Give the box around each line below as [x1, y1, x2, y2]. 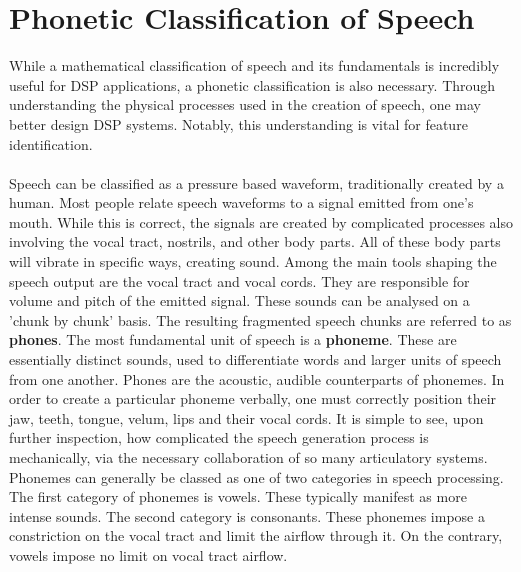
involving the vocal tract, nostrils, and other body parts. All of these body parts [9, 231, 501, 252]
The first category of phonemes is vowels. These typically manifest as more [9, 486, 467, 507]
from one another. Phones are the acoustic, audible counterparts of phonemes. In [9, 368, 505, 389]
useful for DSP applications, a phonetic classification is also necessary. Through [9, 74, 496, 95]
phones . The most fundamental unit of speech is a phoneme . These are [9, 329, 457, 350]
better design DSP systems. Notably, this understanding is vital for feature [9, 113, 468, 134]
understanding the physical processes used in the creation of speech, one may [9, 94, 481, 115]
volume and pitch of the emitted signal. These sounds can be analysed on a [9, 290, 470, 311]
